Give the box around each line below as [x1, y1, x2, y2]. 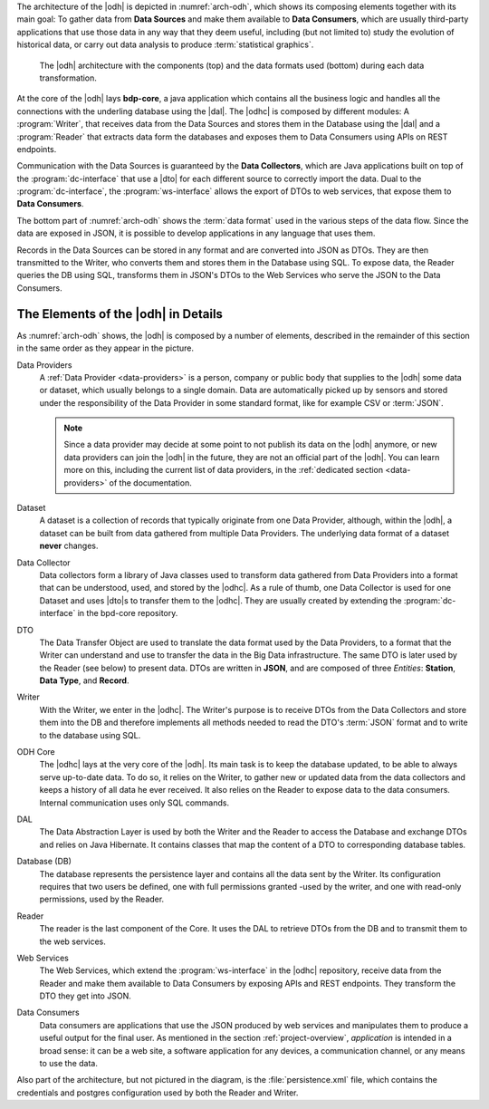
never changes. [39, 540, 99, 552]
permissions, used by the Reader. [39, 893, 165, 905]
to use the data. [39, 1058, 99, 1069]
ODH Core [16, 747, 55, 757]
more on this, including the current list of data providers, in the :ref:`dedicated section [63, 465, 384, 476]
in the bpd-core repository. [77, 608, 178, 619]
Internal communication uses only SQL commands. [39, 797, 230, 808]
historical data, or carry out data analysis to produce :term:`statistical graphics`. [16, 39, 314, 50]
